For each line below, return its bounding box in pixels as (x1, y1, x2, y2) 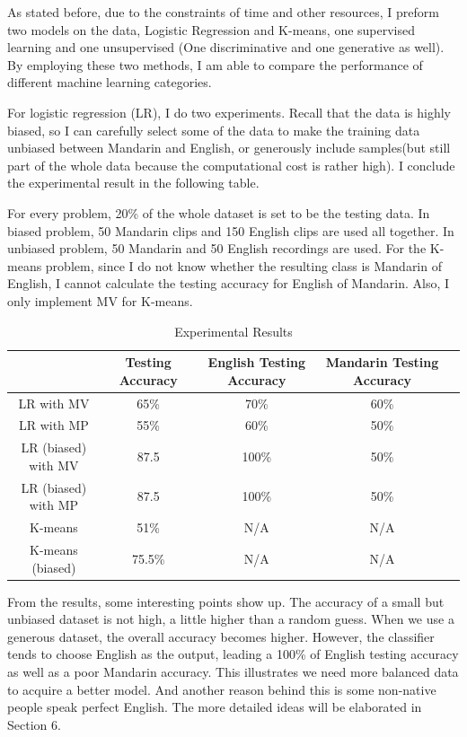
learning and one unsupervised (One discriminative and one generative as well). (7, 38, 445, 57)
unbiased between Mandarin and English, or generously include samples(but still (7, 138, 451, 157)
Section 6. (7, 715, 61, 733)
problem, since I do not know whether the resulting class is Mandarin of (45, 256, 442, 275)
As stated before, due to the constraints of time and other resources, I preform (7, 3, 439, 21)
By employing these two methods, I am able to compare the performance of (7, 55, 423, 74)
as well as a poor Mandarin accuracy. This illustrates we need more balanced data (7, 662, 459, 680)
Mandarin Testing (325, 353, 439, 372)
